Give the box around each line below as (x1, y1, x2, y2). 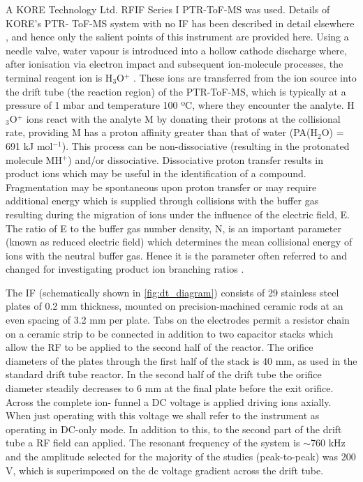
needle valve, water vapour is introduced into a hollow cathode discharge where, (6, 43, 347, 57)
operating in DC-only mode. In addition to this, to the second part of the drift (6, 421, 342, 436)
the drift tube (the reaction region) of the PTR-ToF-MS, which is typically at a (6, 84, 346, 98)
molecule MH (6, 152, 62, 167)
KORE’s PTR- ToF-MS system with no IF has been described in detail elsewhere (6, 15, 355, 30)
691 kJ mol (6, 138, 53, 153)
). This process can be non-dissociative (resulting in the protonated (61, 138, 350, 153)
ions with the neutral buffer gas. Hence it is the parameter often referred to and (6, 248, 347, 262)
